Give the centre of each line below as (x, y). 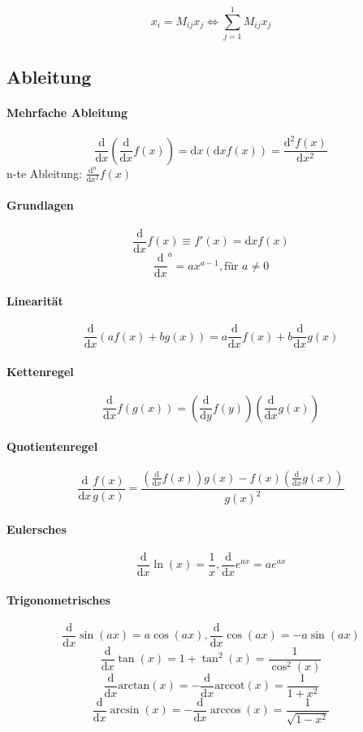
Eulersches (37, 528)
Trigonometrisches (58, 599)
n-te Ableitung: (44, 173)
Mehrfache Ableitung (67, 112)
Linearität (35, 300)
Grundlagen (40, 205)
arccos (226, 710)
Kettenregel (40, 371)
